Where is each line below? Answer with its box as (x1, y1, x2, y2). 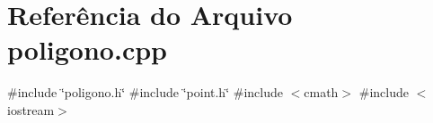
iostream (7, 100, 55, 119)
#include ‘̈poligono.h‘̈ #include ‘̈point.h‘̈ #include (7, 83, 283, 102)
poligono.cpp (7, 31, 167, 68)
